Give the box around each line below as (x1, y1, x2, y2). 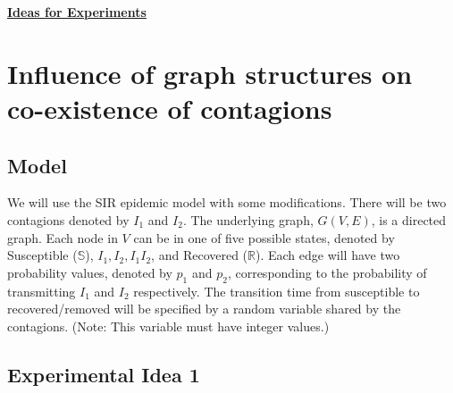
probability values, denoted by (7, 263, 172, 281)
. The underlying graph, (182, 210, 314, 229)
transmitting (7, 281, 76, 300)
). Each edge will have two (256, 246, 400, 264)
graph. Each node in (7, 228, 118, 247)
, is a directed (371, 210, 447, 229)
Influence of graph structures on (7, 54, 413, 91)
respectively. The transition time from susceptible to (133, 281, 420, 300)
